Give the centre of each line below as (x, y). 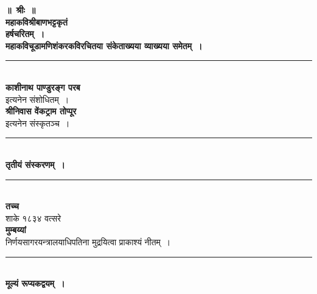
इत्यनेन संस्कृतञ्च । (38, 123)
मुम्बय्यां (16, 230)
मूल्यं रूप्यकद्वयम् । (35, 283)
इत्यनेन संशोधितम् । (37, 99)
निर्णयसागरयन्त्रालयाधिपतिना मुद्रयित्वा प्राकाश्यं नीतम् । (88, 241)
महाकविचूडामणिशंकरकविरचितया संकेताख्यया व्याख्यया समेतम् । (104, 45)
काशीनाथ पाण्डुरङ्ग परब (43, 87)
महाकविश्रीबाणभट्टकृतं (37, 22)
